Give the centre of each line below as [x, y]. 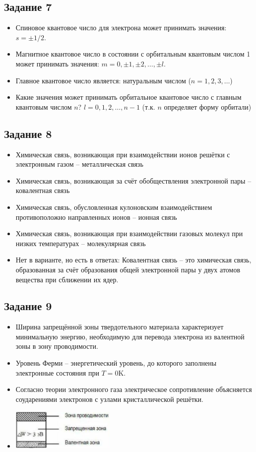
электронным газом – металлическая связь [79, 164]
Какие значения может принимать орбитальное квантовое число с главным [128, 97]
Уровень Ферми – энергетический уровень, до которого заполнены [116, 363]
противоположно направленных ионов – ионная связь [96, 217]
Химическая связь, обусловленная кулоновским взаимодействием [114, 207]
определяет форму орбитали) [208, 106]
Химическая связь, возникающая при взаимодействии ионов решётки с [123, 154]
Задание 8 [28, 133]
